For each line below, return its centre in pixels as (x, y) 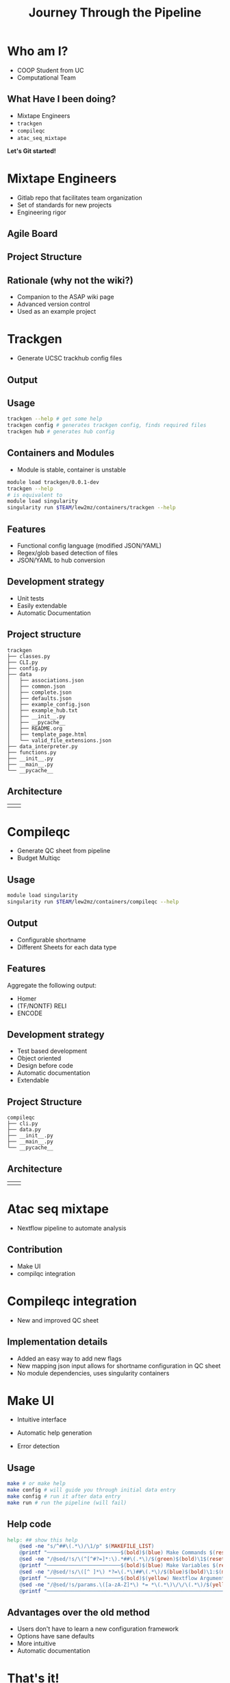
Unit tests (30, 598)
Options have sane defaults (55, 1636)
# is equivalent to (35, 495)
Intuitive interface (42, 1419)
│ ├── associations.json (46, 680)
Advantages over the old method (79, 1612)
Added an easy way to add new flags (69, 1358)
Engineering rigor (41, 212)
